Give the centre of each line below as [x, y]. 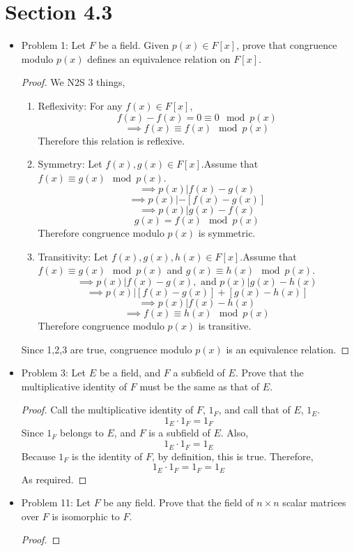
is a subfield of [179, 433]
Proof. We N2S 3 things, [73, 82]
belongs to [82, 433]
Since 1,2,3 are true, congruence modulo [107, 349]
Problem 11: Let [56, 502]
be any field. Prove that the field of [178, 502]
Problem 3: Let [54, 373]
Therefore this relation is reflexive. [111, 140]
